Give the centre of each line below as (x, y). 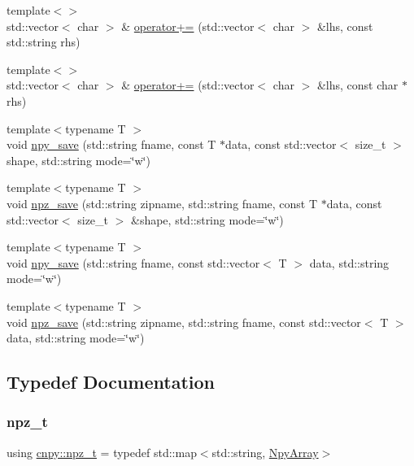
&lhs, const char (357, 85)
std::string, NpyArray (265, 452)
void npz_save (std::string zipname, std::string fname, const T (162, 203)
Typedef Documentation (111, 382)
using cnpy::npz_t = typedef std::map (102, 452)
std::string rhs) (44, 42)
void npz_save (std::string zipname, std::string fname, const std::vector (184, 322)
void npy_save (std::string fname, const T (111, 144)
